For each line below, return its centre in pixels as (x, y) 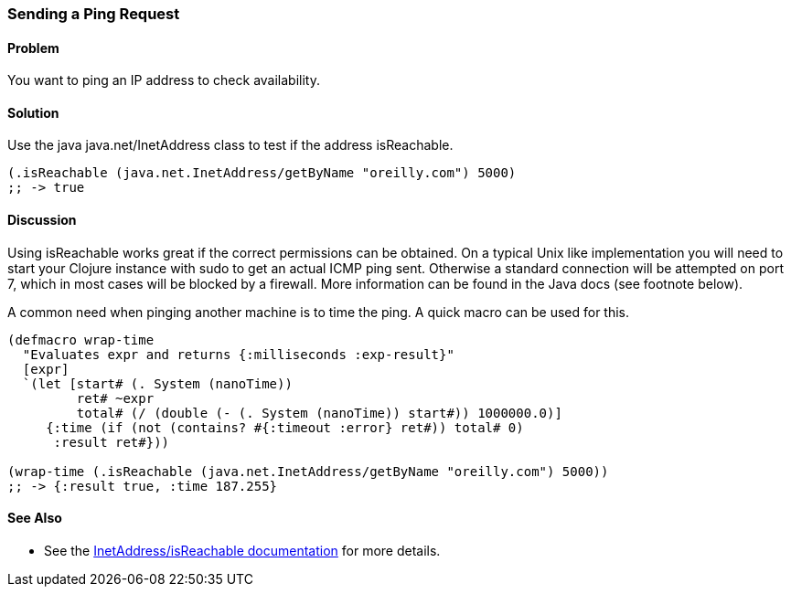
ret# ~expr (115, 398)
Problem (33, 48)
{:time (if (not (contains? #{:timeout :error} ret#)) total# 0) (285, 427)
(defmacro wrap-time (81, 339)
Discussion (42, 220)
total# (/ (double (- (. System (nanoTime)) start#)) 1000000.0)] (319, 413)
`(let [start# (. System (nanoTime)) (157, 383)
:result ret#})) (112, 442)
